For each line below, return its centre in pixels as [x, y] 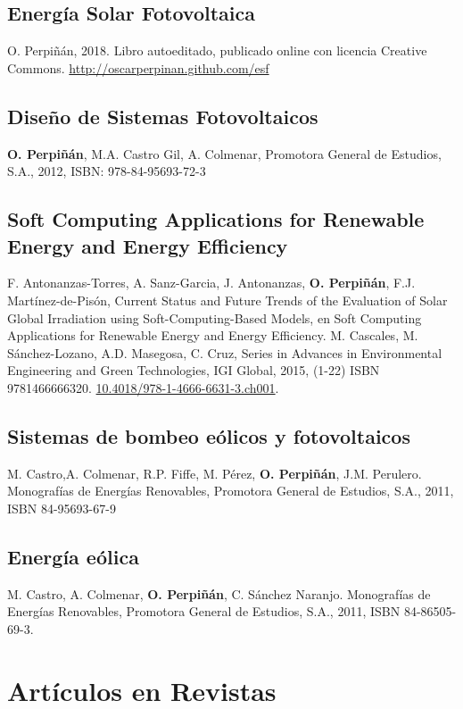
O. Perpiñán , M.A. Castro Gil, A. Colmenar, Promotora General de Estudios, [224, 153]
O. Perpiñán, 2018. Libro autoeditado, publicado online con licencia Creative [217, 50]
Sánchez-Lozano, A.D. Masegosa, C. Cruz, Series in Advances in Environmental [225, 352]
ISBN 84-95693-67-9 [62, 508]
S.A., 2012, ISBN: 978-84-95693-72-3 [107, 171]
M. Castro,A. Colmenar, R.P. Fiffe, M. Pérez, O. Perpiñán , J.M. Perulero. [215, 473]
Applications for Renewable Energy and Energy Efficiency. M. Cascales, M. [213, 335]
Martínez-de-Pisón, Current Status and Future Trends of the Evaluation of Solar [227, 300]
